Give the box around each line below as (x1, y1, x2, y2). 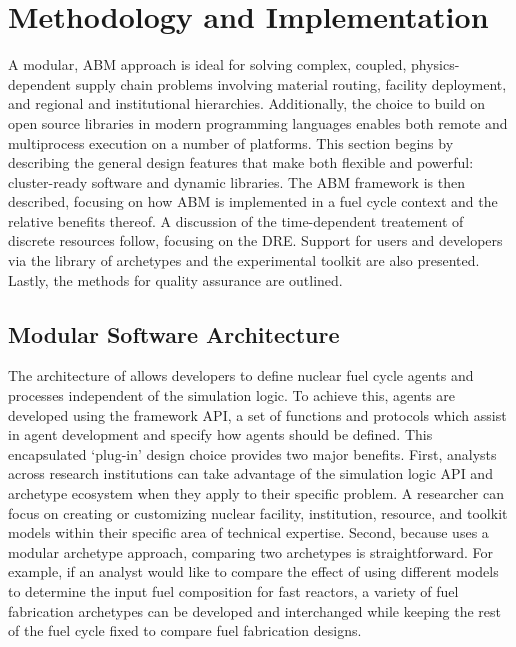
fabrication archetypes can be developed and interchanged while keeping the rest (8, 600, 502, 621)
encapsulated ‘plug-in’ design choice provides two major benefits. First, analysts (8, 443, 497, 464)
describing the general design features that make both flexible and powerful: (8, 152, 474, 173)
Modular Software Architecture (8, 318, 340, 349)
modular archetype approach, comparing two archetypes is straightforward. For (8, 541, 493, 562)
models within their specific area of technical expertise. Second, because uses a (8, 522, 489, 543)
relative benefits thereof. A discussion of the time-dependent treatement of (8, 210, 464, 231)
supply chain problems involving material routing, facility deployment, (75, 73, 507, 94)
